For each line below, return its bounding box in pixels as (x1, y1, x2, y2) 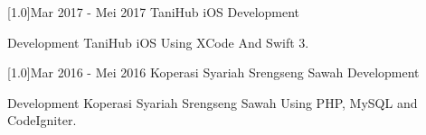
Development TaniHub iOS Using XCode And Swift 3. (7, 32, 309, 51)
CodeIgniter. (7, 111, 77, 130)
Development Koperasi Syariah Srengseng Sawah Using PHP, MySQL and (7, 93, 418, 112)
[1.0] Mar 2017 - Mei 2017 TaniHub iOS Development (7, 3, 300, 21)
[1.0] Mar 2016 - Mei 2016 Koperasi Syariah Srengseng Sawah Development (7, 63, 420, 82)
